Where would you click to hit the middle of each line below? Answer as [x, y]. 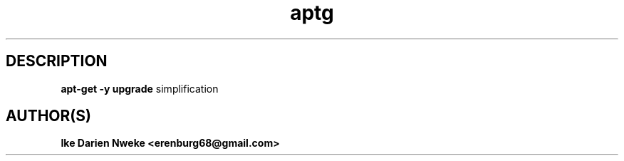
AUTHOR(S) [48, 116]
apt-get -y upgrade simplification [140, 88]
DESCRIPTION [57, 61]
